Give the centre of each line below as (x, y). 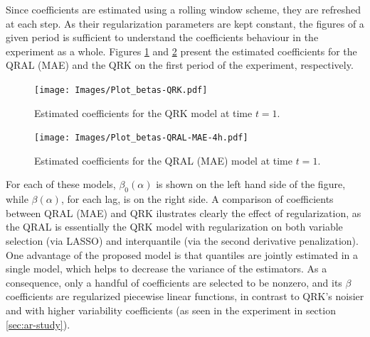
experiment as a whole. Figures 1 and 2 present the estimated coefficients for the (181, 51)
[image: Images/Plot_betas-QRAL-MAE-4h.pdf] (141, 138)
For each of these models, (61, 184)
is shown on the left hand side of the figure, (251, 184)
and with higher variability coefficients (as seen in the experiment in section (171, 310)
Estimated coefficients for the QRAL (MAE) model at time (163, 160)
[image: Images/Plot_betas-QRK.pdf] (121, 90)
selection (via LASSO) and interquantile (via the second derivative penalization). (182, 241)
